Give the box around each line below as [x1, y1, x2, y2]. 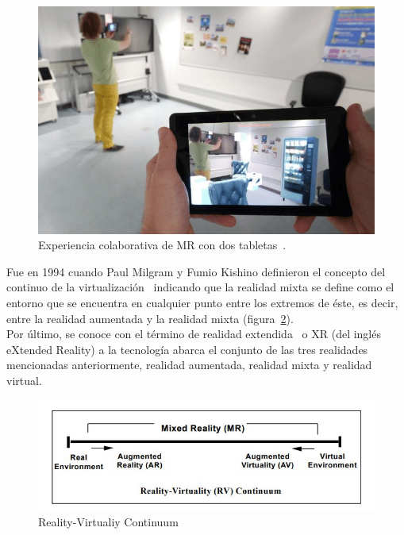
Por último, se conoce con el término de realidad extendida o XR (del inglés [6, 325, 381, 342]
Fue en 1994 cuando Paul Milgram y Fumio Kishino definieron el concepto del [6, 263, 386, 279]
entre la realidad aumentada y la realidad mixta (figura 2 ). [6, 310, 294, 326]
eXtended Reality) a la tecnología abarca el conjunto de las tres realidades [6, 341, 368, 357]
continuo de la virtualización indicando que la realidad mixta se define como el [6, 279, 394, 295]
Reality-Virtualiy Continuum [38, 514, 179, 530]
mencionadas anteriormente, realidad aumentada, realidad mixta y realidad [6, 356, 372, 373]
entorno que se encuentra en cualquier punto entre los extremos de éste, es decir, [6, 294, 398, 310]
